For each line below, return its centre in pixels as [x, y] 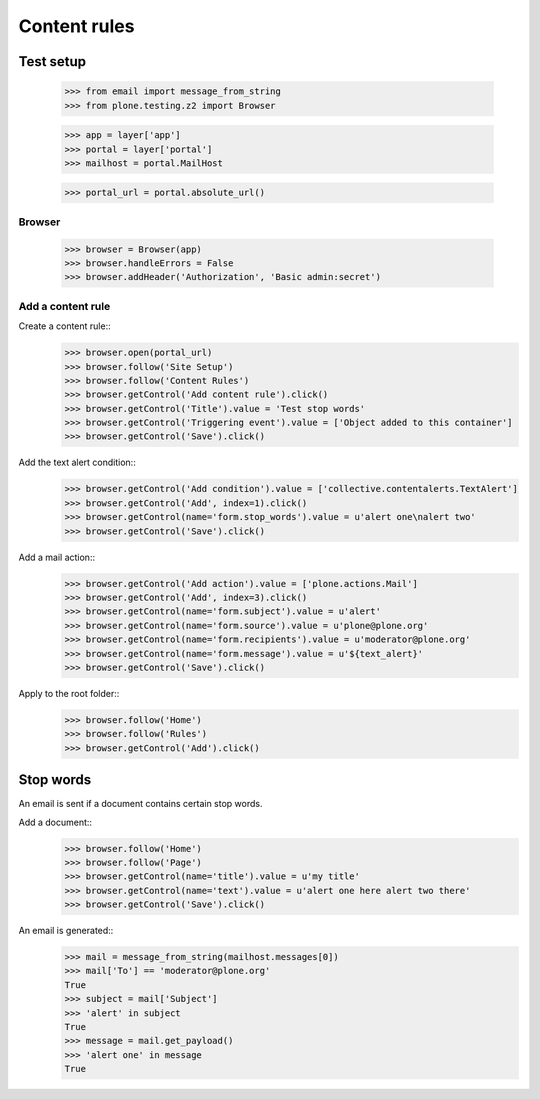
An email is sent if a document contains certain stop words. [140, 804]
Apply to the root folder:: [69, 693]
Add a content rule [64, 306]
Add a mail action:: [56, 557]
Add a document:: [55, 822]
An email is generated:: [66, 931]
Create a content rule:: [64, 326]
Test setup [52, 61]
